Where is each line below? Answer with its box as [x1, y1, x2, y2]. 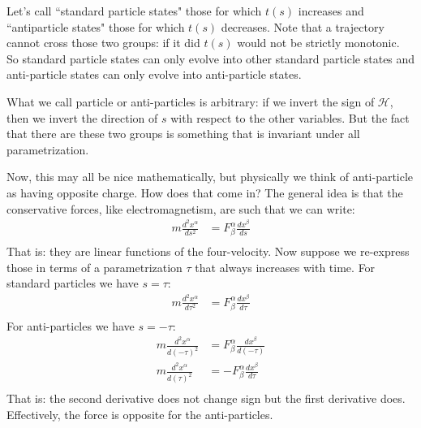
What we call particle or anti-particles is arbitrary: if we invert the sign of [6, 93, 375, 110]
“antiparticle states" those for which [6, 18, 185, 35]
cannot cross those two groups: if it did [6, 34, 200, 51]
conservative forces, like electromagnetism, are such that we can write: [6, 200, 355, 217]
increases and [298, 2, 364, 19]
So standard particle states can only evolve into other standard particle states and [6, 50, 415, 67]
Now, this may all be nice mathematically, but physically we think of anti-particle [6, 168, 414, 185]
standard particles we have [6, 275, 139, 292]
